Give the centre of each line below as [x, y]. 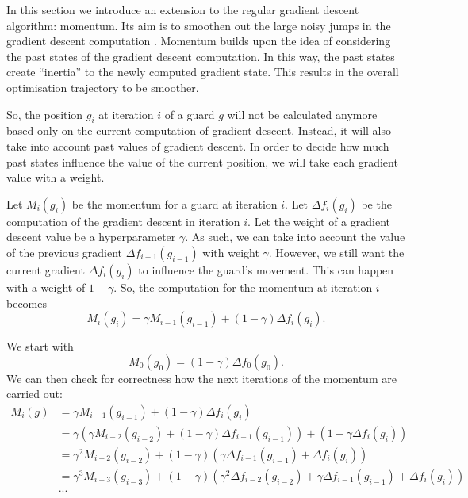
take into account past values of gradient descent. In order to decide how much [198, 146]
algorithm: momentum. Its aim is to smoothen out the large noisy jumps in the [199, 25]
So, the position [45, 114]
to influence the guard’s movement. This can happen [266, 269]
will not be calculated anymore [302, 114]
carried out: [35, 394]
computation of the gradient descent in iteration [123, 221]
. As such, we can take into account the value [295, 237]
